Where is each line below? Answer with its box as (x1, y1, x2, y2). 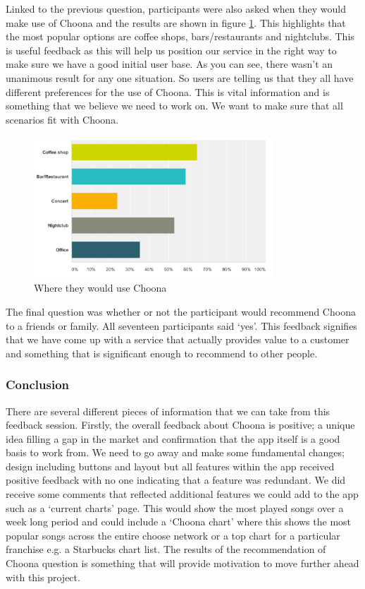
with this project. (6, 569, 80, 584)
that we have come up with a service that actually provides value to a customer (6, 332, 349, 347)
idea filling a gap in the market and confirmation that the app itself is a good (6, 431, 340, 446)
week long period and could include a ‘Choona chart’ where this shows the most (6, 514, 352, 529)
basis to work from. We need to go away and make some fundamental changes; (6, 445, 345, 460)
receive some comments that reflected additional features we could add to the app (6, 487, 359, 501)
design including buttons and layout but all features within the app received (6, 458, 335, 473)
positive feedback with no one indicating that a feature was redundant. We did (6, 472, 346, 487)
